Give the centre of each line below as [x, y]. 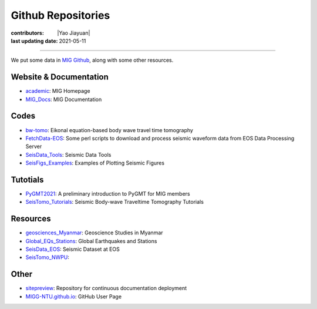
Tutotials [27, 179]
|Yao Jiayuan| [74, 33]
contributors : [27, 33]
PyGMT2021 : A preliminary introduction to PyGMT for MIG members [108, 194]
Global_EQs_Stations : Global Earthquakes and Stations [91, 241]
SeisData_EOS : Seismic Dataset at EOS [72, 249]
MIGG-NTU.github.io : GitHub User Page [74, 296]
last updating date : [34, 41]
